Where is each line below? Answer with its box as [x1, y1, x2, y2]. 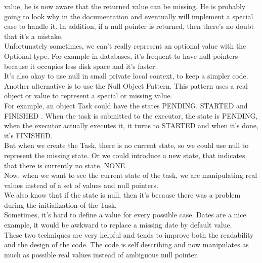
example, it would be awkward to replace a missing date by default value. [4, 219, 232, 230]
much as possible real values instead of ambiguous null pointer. [4, 249, 199, 259]
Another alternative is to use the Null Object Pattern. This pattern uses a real [4, 80, 248, 91]
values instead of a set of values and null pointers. [4, 179, 158, 190]
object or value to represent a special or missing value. [4, 90, 172, 101]
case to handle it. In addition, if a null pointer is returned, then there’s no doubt [4, 21, 254, 31]
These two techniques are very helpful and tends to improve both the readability [4, 229, 254, 240]
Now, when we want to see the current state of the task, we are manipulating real [4, 170, 257, 180]
